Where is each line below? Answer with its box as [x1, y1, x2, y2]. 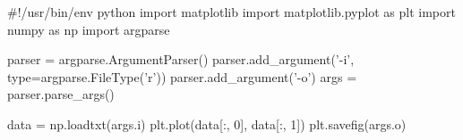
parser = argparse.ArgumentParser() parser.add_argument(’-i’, [7, 50, 355, 69]
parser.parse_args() [7, 85, 115, 103]
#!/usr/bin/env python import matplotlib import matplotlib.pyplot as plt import [7, 3, 456, 21]
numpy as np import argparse [7, 20, 170, 38]
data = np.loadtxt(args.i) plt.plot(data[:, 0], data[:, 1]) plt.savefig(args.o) [7, 114, 407, 133]
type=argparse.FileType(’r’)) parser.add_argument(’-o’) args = [7, 67, 357, 86]
